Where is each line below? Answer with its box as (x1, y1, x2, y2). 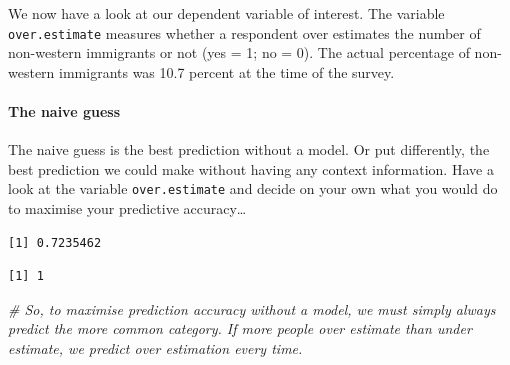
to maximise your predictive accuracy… (8, 198, 247, 219)
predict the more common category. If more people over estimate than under (8, 318, 472, 339)
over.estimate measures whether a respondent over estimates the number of (8, 22, 481, 43)
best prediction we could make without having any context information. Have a (8, 158, 494, 179)
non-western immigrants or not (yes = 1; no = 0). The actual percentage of (8, 42, 470, 63)
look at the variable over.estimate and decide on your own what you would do (8, 178, 498, 199)
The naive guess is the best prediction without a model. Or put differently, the (8, 139, 490, 160)
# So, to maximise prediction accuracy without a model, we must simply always (8, 298, 496, 319)
